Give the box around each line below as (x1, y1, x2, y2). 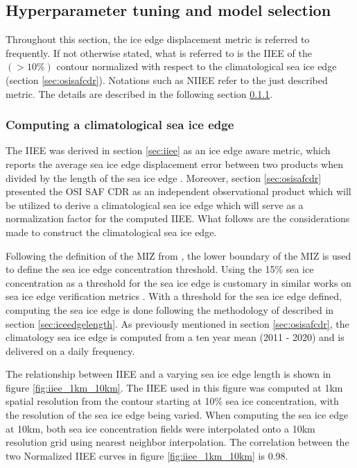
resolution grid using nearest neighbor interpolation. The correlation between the (6, 435, 349, 449)
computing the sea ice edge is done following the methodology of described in (6, 302, 334, 317)
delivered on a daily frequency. (6, 343, 135, 358)
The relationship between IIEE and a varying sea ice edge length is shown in (6, 367, 331, 381)
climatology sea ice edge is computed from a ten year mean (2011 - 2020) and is (6, 330, 345, 344)
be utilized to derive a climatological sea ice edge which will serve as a (6, 197, 304, 212)
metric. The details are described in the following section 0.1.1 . (6, 86, 272, 101)
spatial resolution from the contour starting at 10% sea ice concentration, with (6, 394, 339, 408)
